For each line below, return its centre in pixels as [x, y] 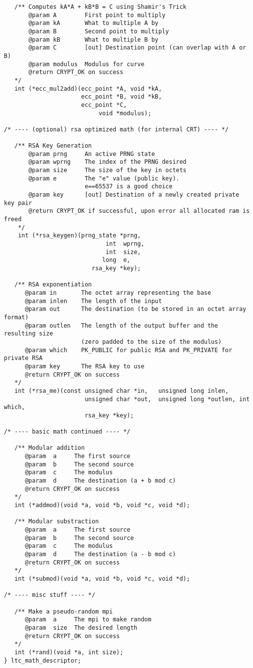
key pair [18, 203]
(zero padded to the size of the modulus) [151, 342]
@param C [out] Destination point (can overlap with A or [137, 48]
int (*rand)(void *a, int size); [69, 652]
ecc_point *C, [104, 105]
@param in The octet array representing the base [118, 293]
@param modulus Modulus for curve [87, 64]
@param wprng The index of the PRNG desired [108, 162]
